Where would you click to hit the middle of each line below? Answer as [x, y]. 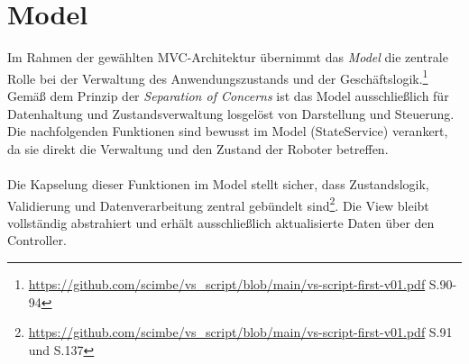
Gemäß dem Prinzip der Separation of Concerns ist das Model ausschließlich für [228, 95]
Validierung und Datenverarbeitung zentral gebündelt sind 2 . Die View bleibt [218, 204]
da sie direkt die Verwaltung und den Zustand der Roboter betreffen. [198, 148]
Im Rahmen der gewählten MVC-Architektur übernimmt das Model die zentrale [228, 57]
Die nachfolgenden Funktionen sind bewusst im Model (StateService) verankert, [228, 131]
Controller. [37, 240]
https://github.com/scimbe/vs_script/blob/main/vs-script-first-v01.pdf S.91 [240, 332]
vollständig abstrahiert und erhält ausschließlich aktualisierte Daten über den [221, 222]
